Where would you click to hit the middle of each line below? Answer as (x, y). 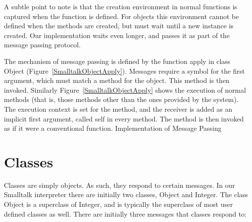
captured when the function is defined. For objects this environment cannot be (121, 16)
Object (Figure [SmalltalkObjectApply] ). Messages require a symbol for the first (125, 71)
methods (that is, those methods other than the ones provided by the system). (121, 99)
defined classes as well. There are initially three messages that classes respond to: (125, 213)
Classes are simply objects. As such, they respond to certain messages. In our (120, 185)
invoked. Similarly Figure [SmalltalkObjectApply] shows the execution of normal (125, 90)
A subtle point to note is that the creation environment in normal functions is (121, 6)
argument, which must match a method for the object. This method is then (117, 80)
